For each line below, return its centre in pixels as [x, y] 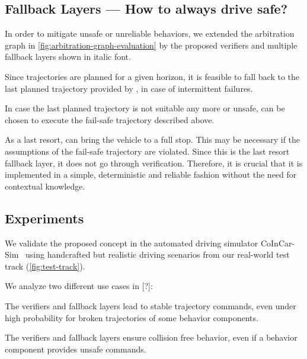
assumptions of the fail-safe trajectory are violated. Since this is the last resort [147, 151]
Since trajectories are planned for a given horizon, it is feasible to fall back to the [152, 76]
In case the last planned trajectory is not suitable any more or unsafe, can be [145, 108]
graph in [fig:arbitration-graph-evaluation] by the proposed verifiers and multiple [151, 45]
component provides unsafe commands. [76, 349]
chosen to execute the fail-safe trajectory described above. [110, 119]
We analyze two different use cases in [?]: [79, 286]
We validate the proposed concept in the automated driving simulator [132, 243]
